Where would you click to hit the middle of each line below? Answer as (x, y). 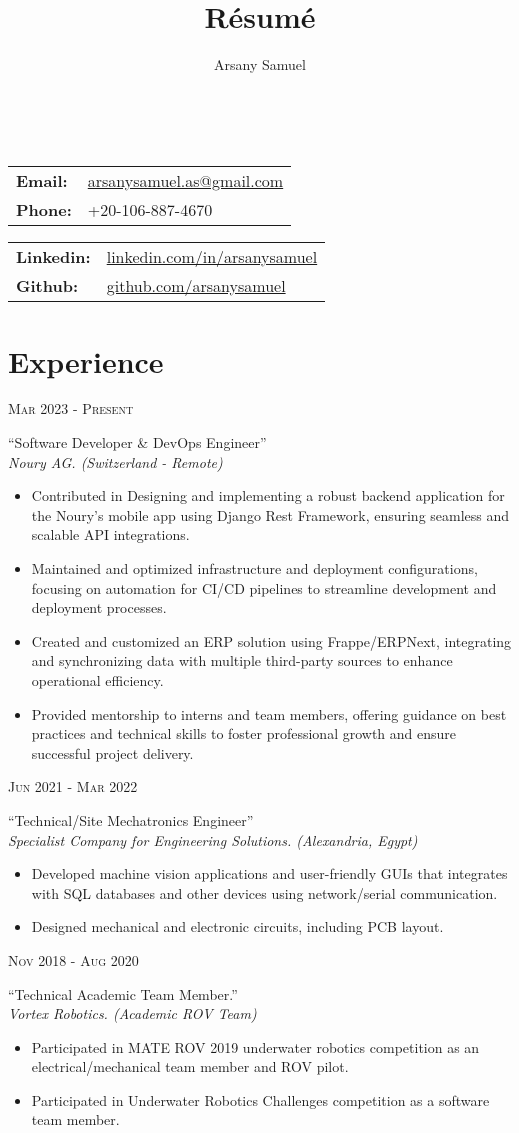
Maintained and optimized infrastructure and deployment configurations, (254, 568)
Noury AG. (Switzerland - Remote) (115, 461)
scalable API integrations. (110, 534)
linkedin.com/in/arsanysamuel (212, 257)
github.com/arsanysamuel (196, 286)
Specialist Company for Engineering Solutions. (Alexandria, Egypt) (213, 839)
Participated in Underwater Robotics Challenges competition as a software (260, 1099)
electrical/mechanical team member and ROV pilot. (190, 1066)
